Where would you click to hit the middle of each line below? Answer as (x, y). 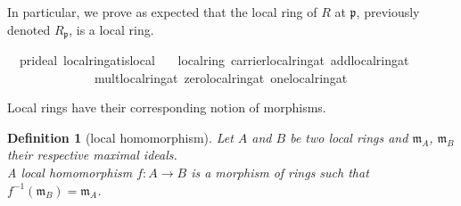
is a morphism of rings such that (280, 173)
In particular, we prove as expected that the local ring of (162, 12)
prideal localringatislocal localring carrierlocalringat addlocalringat (214, 60)
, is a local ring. (111, 29)
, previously (388, 12)
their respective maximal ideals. (92, 155)
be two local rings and (349, 137)
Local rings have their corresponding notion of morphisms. (167, 107)
